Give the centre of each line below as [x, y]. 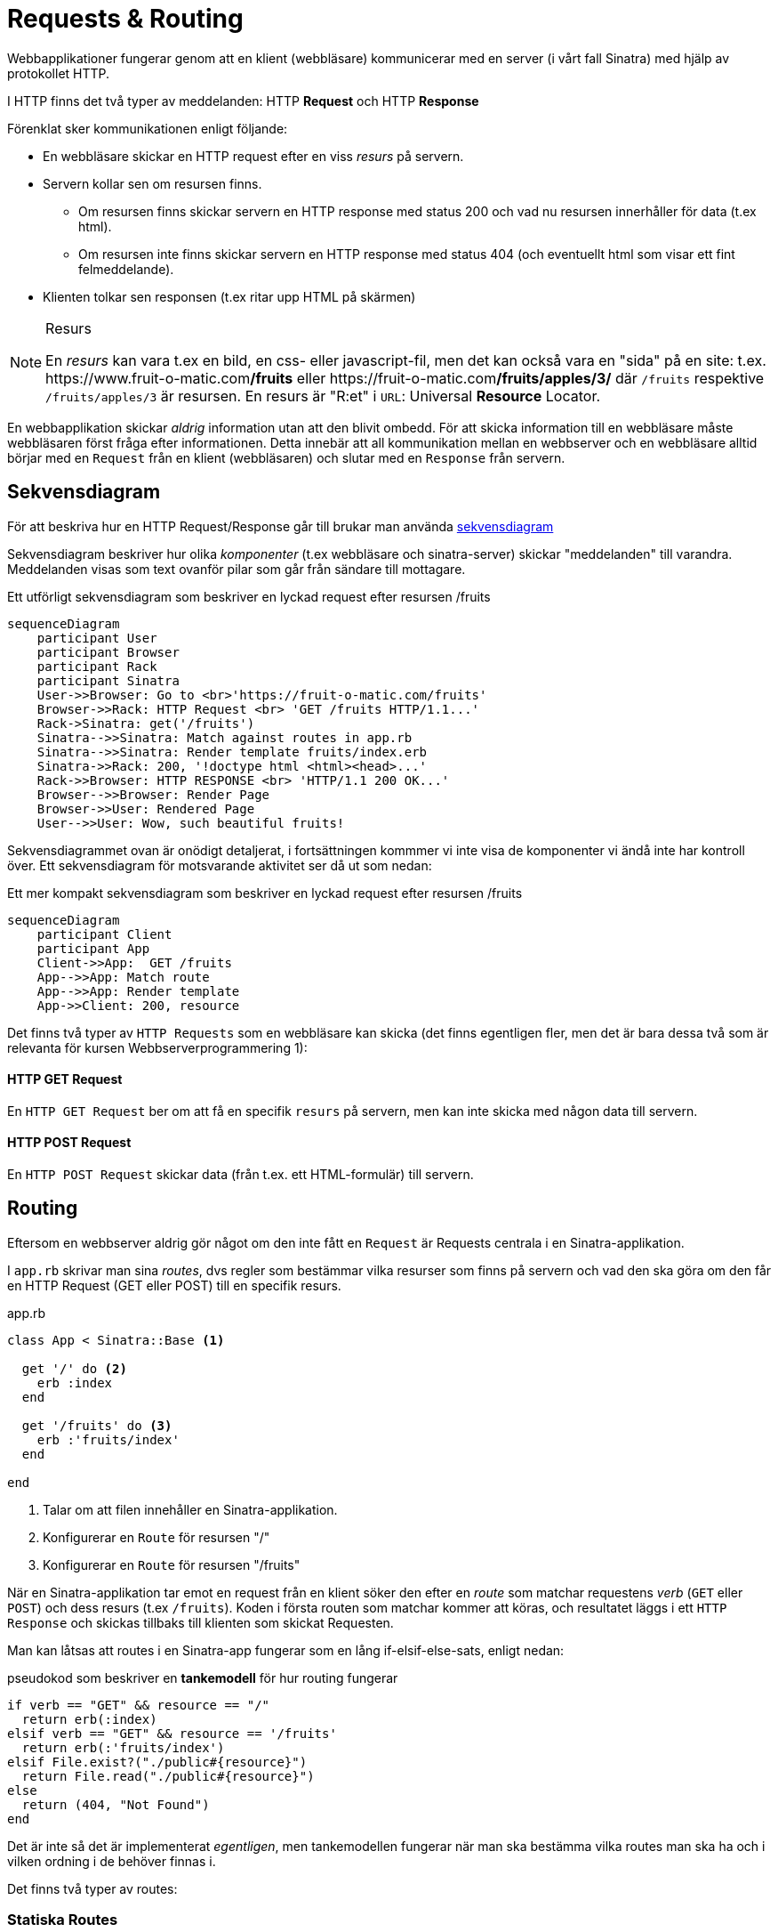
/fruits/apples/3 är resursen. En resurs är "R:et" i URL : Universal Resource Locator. [323, 396]
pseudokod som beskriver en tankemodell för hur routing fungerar [203, 1677]
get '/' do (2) [74, 1368]
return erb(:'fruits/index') [123, 1747]
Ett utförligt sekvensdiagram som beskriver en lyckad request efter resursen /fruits [249, 596]
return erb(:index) [89, 1719]
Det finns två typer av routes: [92, 1888]
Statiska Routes [63, 1920]
